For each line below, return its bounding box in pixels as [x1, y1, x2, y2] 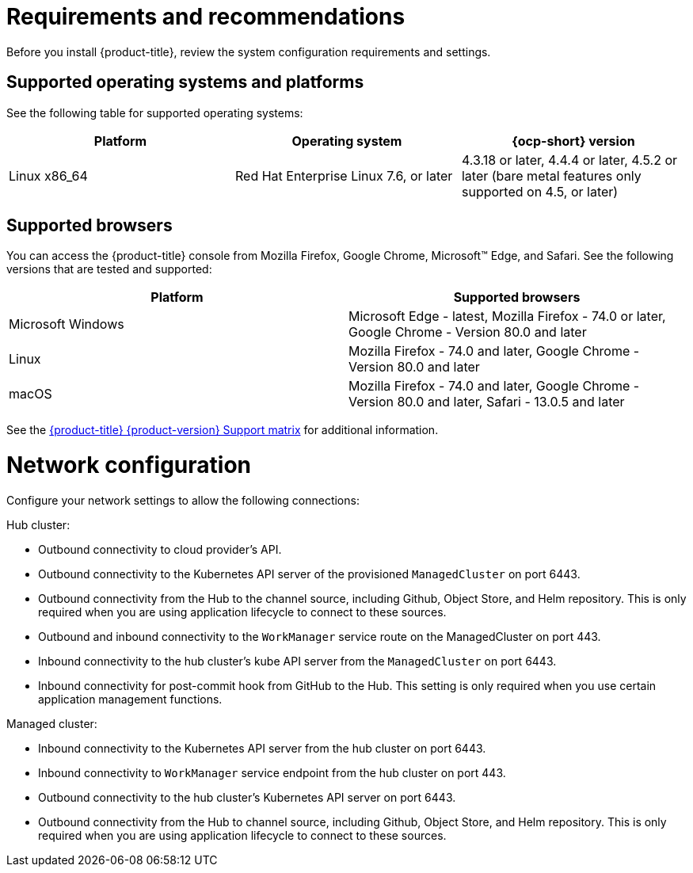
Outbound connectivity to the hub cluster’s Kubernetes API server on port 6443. [38, 790, 456, 804]
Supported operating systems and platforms [6, 72, 364, 93]
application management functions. [38, 692, 223, 706]
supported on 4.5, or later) [461, 183, 619, 200]
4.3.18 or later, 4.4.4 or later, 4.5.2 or [461, 151, 678, 168]
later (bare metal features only [461, 167, 642, 184]
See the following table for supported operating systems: [6, 105, 303, 120]
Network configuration [6, 452, 252, 479]
